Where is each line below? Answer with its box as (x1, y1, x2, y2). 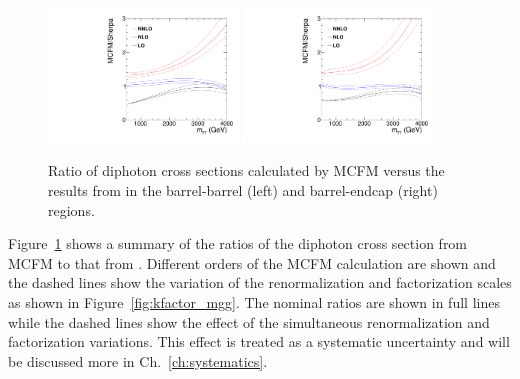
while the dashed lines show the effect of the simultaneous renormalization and (8, 311, 490, 332)
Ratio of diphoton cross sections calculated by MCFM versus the (48, 160, 445, 181)
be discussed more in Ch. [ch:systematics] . (8, 350, 268, 371)
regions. (48, 199, 95, 220)
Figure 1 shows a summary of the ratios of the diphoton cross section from (8, 233, 468, 254)
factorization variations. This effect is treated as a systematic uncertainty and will (8, 331, 510, 352)
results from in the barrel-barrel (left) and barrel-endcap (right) (48, 180, 438, 201)
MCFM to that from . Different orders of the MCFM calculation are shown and (8, 252, 496, 273)
